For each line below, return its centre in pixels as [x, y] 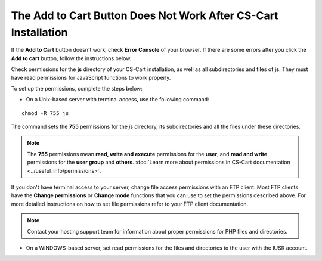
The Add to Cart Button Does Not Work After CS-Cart [145, 15]
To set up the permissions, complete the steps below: [77, 88]
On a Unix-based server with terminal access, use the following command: [117, 100]
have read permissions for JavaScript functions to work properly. [91, 77]
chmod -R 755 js [45, 113]
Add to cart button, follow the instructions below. [71, 58]
